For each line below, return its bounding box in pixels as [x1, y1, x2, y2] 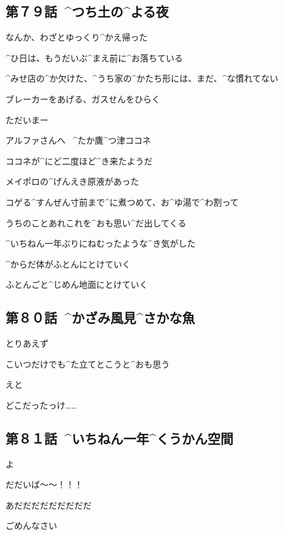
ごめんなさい [6, 519, 57, 532]
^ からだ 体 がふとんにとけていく [6, 257, 131, 270]
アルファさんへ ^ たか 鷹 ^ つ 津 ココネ [6, 134, 152, 147]
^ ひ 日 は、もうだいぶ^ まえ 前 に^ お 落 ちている [6, 51, 183, 64]
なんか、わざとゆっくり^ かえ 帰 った [6, 31, 148, 44]
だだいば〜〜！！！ [6, 478, 83, 491]
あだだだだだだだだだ [6, 498, 91, 511]
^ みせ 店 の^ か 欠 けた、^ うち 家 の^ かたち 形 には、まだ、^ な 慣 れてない [6, 72, 279, 85]
